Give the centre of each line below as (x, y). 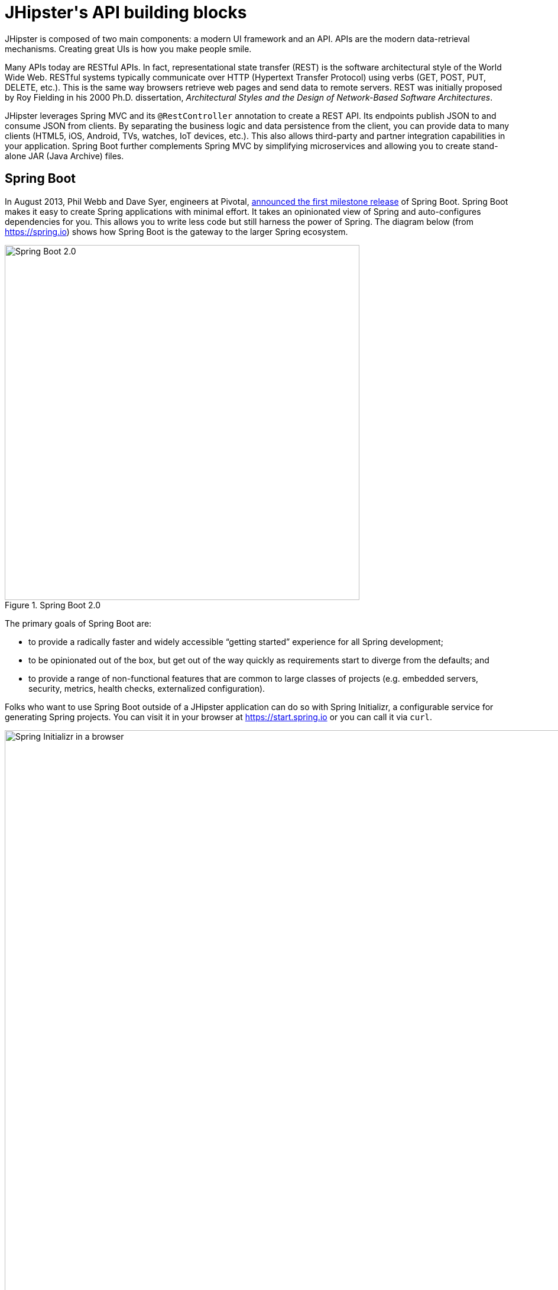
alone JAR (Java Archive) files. (64, 156)
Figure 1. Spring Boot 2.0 (53, 605)
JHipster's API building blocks (126, 12)
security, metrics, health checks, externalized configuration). (147, 688)
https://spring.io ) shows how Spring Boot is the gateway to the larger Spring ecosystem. (176, 231)
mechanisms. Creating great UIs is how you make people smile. (128, 49)
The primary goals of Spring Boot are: (78, 623)
